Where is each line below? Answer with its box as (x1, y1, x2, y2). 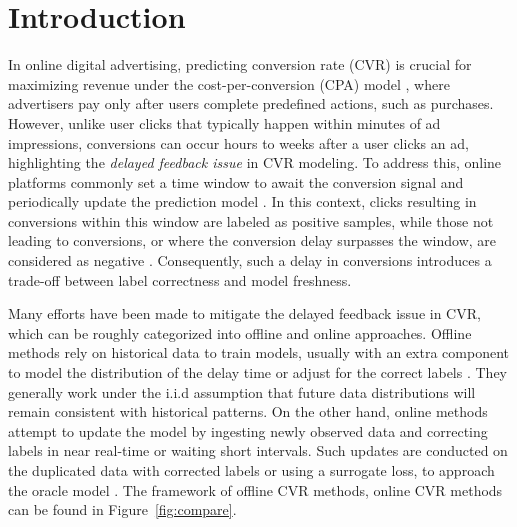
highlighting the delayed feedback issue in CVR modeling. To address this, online (8, 152, 502, 173)
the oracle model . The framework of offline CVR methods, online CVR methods (8, 479, 503, 500)
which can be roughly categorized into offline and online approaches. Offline (8, 322, 472, 343)
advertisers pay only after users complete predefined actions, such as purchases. (8, 93, 494, 114)
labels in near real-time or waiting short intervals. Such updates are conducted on (8, 440, 508, 461)
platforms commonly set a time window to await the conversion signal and (8, 171, 464, 192)
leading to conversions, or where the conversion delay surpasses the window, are (8, 230, 497, 251)
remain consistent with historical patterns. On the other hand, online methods (8, 401, 488, 422)
